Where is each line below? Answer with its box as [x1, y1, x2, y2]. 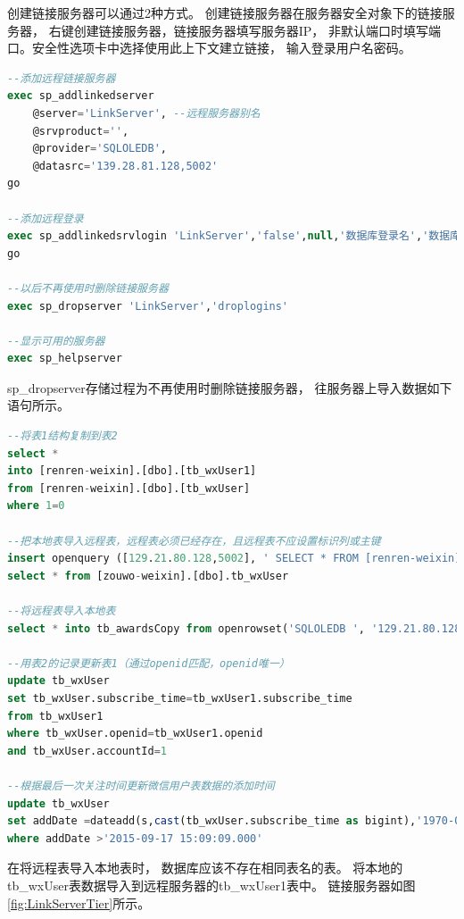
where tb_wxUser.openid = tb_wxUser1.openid [7, 727, 263, 740]
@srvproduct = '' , [32, 124, 129, 138]
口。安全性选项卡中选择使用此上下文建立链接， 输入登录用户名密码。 [7, 38, 411, 57]
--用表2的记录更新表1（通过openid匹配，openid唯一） [7, 656, 290, 670]
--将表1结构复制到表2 [7, 430, 118, 443]
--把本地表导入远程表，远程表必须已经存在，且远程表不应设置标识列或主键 [7, 534, 381, 547]
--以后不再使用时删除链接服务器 [7, 281, 169, 295]
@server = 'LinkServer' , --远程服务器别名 [32, 106, 261, 120]
